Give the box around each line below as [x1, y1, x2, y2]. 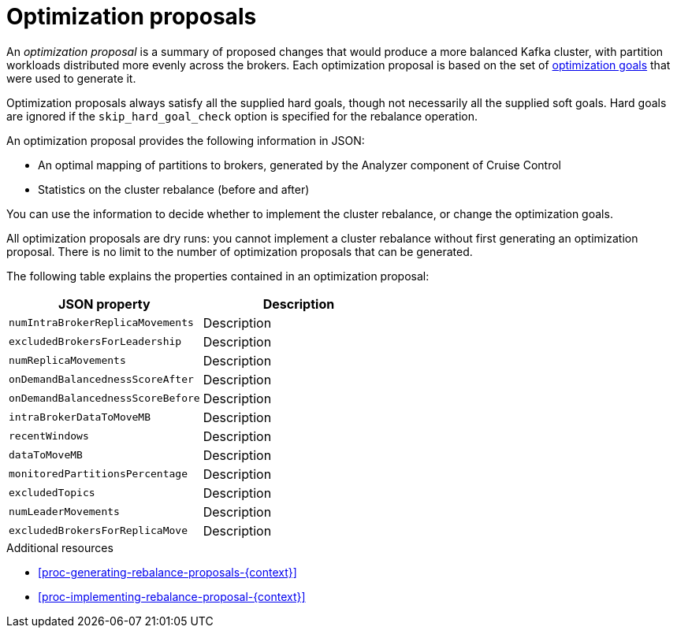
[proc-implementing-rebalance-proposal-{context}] [38, 589, 306, 603]
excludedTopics [9, 487, 95, 499]
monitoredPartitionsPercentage [9, 468, 188, 480]
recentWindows [9, 430, 89, 443]
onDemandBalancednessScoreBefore [9, 392, 200, 405]
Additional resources [6, 540, 113, 554]
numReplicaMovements [9, 354, 126, 367]
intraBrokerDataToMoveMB [9, 411, 151, 424]
